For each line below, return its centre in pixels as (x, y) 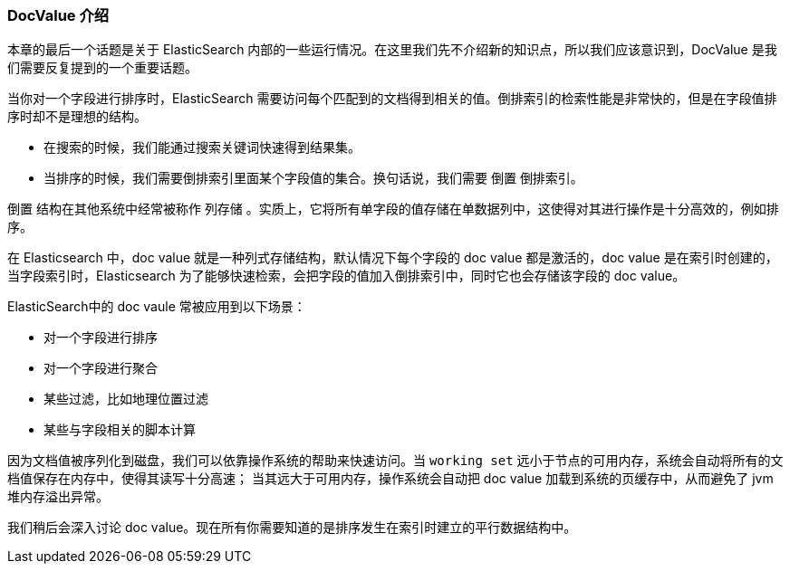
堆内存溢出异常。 (58, 497)
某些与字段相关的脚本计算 (120, 430)
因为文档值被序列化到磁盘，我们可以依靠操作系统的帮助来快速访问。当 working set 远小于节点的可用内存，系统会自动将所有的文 (395, 461)
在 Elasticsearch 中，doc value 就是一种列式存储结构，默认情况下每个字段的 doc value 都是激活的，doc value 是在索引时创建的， (393, 258)
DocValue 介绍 (58, 15)
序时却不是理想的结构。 (77, 117)
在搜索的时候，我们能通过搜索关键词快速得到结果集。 (202, 148)
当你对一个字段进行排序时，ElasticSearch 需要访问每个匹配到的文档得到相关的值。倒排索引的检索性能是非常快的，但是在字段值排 (392, 99)
